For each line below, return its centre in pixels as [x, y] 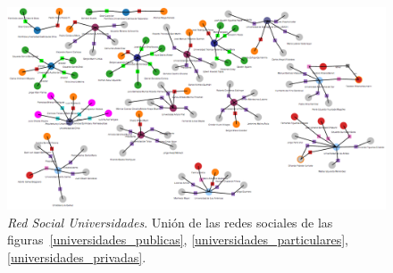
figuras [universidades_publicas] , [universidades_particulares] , [178, 240]
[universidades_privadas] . [77, 256]
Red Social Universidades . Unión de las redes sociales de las [170, 222]
